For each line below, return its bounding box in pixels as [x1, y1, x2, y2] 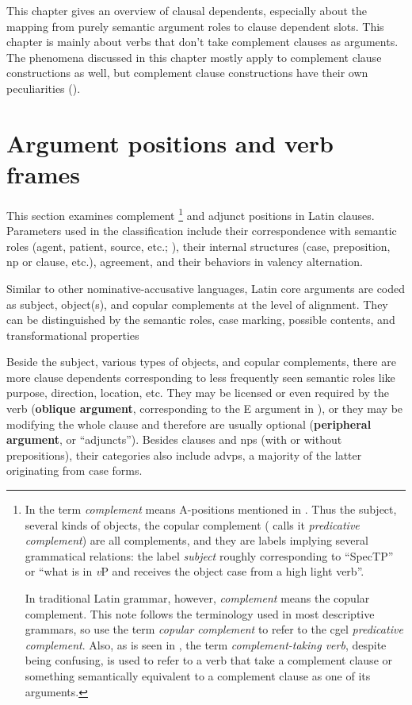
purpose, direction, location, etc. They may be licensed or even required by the [6, 384, 389, 401]
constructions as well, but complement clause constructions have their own [6, 64, 368, 81]
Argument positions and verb [6, 126, 334, 159]
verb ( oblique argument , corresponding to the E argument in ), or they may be [6, 400, 403, 417]
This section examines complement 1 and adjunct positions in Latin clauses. [6, 204, 375, 223]
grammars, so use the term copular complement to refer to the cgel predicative [25, 621, 403, 638]
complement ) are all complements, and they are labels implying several [25, 532, 368, 549]
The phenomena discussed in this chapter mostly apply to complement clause [6, 48, 382, 65]
